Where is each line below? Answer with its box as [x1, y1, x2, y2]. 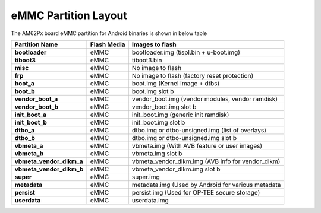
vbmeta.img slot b [131, 149, 182, 157]
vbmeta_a [14, 141, 43, 150]
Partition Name [14, 40, 58, 49]
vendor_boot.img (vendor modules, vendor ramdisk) [131, 95, 278, 103]
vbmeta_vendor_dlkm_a [14, 157, 83, 166]
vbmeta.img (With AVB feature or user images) [131, 141, 263, 150]
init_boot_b [14, 118, 48, 126]
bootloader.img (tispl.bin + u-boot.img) [131, 48, 241, 56]
